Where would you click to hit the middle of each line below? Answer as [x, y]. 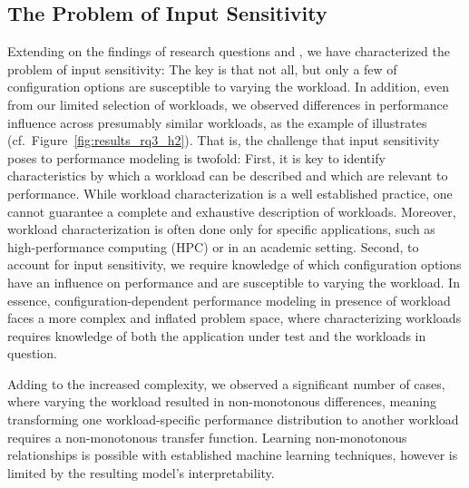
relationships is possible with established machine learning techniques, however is [233, 455]
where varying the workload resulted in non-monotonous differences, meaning [222, 401]
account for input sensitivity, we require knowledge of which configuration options [234, 264]
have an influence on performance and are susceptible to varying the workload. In [234, 282]
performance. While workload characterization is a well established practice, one [230, 193]
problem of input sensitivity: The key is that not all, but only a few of [202, 68]
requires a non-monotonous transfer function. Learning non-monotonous [207, 437]
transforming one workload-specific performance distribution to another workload [233, 420]
